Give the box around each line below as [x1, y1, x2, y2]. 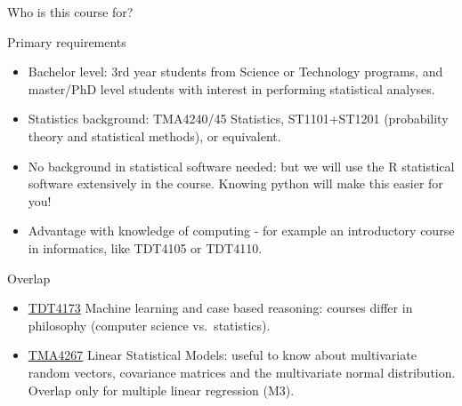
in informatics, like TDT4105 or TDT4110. [28, 238, 263, 257]
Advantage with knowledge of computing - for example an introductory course [28, 221, 455, 240]
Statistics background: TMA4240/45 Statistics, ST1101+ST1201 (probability [28, 109, 449, 128]
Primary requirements [7, 32, 126, 51]
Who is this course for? [7, 3, 134, 20]
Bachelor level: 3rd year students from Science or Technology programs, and [28, 62, 443, 81]
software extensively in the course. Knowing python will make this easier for [28, 174, 443, 193]
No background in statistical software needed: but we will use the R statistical [28, 156, 455, 175]
